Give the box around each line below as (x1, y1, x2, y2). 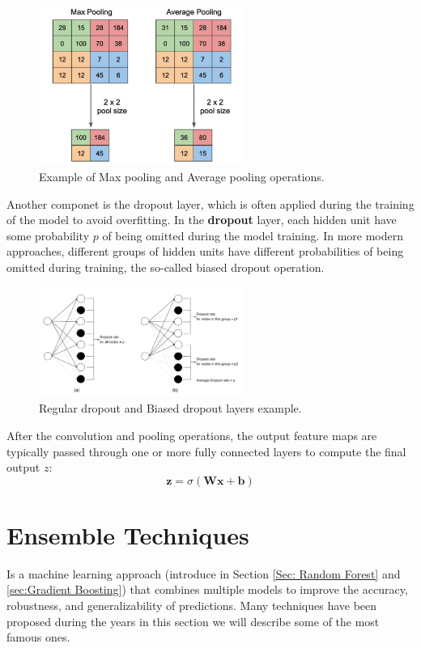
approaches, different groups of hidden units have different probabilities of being (6, 243, 404, 260)
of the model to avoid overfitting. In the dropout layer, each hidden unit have (6, 211, 397, 228)
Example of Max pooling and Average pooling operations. (39, 168, 325, 185)
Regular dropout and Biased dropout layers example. (39, 400, 302, 417)
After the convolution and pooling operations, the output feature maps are (6, 426, 377, 443)
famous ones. (6, 629, 70, 646)
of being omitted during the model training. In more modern (102, 227, 403, 244)
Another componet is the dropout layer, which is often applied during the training (6, 195, 415, 212)
